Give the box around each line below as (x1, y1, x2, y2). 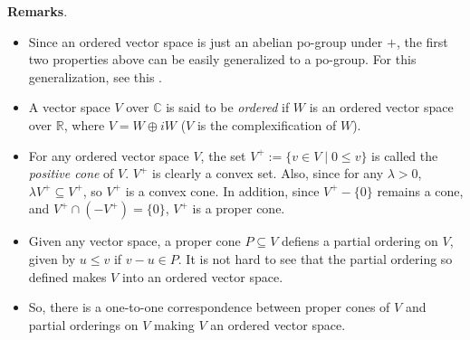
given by (28, 249, 76, 268)
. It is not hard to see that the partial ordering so (177, 249, 453, 268)
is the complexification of (197, 115, 337, 134)
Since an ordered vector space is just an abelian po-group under (28, 32, 383, 51)
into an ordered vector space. (121, 267, 283, 286)
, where (63, 115, 105, 134)
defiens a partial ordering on (281, 231, 438, 250)
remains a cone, (377, 181, 464, 200)
